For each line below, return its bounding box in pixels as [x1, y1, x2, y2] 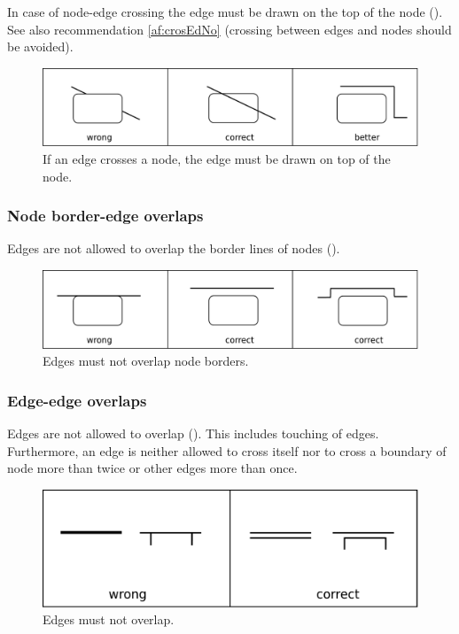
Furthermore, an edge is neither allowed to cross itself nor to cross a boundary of [7, 441, 447, 460]
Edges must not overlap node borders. [43, 352, 249, 370]
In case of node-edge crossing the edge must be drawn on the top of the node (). [7, 3, 443, 20]
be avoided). [7, 37, 74, 56]
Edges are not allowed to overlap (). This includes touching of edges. [7, 424, 379, 442]
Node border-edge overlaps [7, 205, 204, 227]
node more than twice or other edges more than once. [7, 459, 298, 477]
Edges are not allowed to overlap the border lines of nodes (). [7, 239, 340, 258]
